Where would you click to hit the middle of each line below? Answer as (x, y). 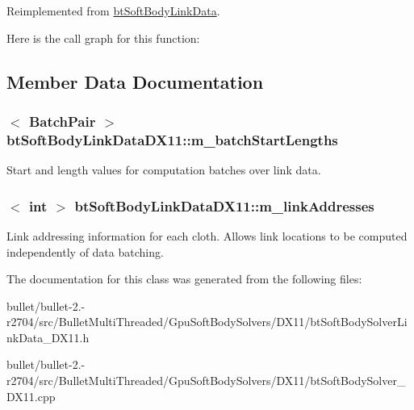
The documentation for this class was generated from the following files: (184, 279)
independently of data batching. (85, 251)
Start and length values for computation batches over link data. (164, 170)
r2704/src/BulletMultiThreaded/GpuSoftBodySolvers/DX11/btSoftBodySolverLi (207, 322)
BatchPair (62, 121)
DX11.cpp (31, 396)
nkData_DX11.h (48, 337)
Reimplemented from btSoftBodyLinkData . (113, 10)
